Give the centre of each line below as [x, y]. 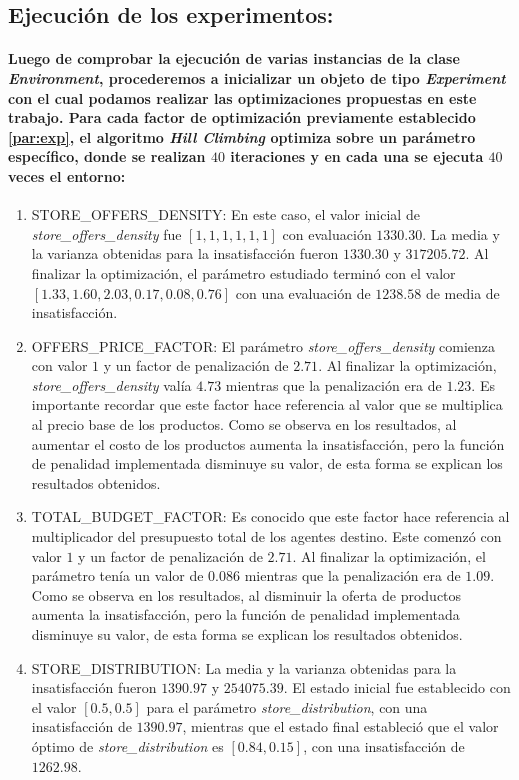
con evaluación [327, 233]
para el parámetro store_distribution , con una [287, 706]
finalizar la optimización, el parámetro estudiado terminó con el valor [243, 272]
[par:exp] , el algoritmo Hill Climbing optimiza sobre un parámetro [242, 136]
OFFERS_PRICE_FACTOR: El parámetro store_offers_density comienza [263, 345]
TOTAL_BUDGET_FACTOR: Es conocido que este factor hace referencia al [270, 516]
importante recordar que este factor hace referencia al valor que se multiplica [267, 404]
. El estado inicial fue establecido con [397, 687]
